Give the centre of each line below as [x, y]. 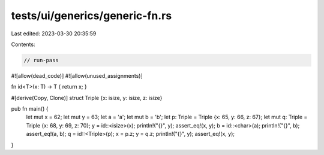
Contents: [23, 44]
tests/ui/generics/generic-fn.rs [91, 16]
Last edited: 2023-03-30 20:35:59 [54, 34]
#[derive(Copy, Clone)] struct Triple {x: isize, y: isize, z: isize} [87, 98]
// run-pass [41, 60]
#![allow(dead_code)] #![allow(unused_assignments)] [77, 75]
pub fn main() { [30, 109]
